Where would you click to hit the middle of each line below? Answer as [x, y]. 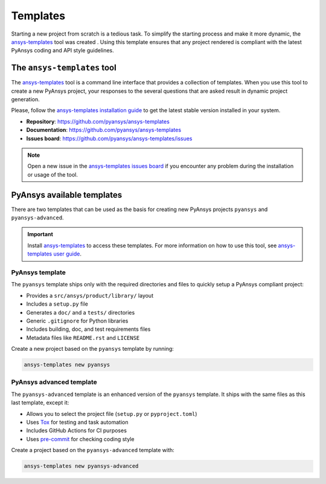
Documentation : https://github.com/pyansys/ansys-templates [104, 130]
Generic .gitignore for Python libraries [77, 321]
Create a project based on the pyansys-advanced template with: [93, 450]
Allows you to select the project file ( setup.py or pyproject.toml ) [112, 413]
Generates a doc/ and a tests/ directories [81, 312]
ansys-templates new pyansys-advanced [81, 466]
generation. [25, 99]
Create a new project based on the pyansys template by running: [93, 349]
